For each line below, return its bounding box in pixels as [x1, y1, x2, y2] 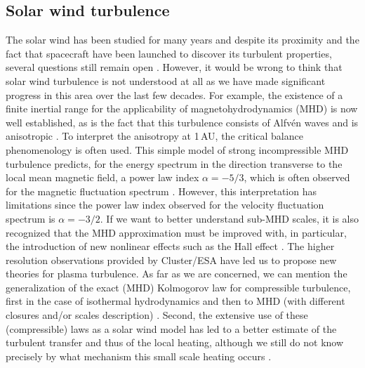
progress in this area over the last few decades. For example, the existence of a [6, 87, 343, 102]
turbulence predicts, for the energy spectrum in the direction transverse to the [6, 156, 343, 171]
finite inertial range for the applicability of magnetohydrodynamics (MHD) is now [6, 101, 358, 116]
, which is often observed [244, 170, 350, 185]
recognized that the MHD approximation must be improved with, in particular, [6, 225, 347, 239]
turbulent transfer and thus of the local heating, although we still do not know [6, 335, 344, 350]
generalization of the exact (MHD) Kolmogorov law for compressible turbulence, [6, 280, 351, 294]
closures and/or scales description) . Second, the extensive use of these [6, 308, 308, 322]
